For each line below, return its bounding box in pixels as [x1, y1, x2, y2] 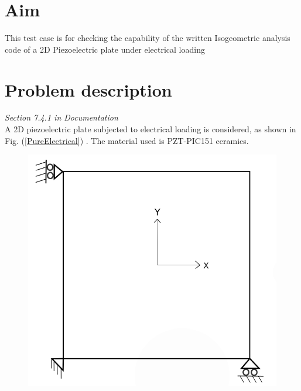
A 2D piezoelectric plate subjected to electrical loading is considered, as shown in [5, 123, 296, 135]
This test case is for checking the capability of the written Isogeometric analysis [5, 32, 290, 44]
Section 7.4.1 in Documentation [5, 111, 118, 124]
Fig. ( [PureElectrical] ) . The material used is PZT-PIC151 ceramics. [5, 134, 249, 146]
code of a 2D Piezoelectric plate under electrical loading [5, 43, 205, 55]
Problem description [5, 77, 172, 101]
